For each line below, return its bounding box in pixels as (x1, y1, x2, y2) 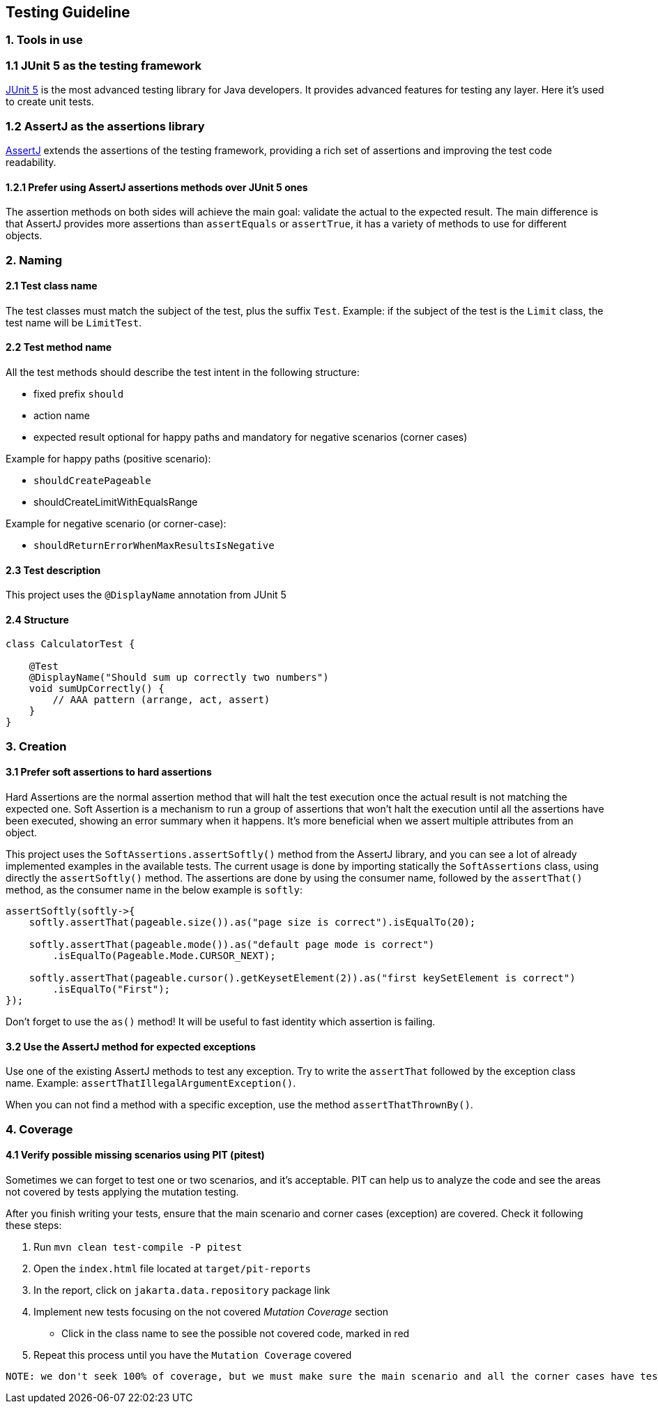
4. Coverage (6, 1122, 73, 1136)
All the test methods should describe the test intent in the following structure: (6, 366, 360, 378)
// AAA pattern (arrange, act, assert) (52, 694, 270, 706)
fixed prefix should (33, 387, 124, 400)
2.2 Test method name (6, 341, 112, 354)
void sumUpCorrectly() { (29, 683, 164, 695)
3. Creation (6, 739, 67, 753)
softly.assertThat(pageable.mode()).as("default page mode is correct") (29, 938, 435, 950)
